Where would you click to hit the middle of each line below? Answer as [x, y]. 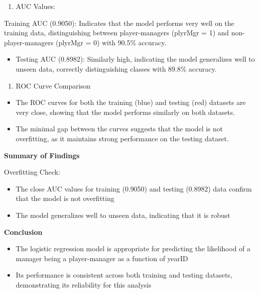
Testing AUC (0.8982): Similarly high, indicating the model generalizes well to [135, 59]
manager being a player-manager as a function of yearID [102, 258]
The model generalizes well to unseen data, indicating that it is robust [123, 215]
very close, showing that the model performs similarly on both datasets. [125, 112]
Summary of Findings [42, 155]
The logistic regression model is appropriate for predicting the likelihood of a [133, 248]
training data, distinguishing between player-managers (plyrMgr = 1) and [117, 33]
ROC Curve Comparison [53, 85]
